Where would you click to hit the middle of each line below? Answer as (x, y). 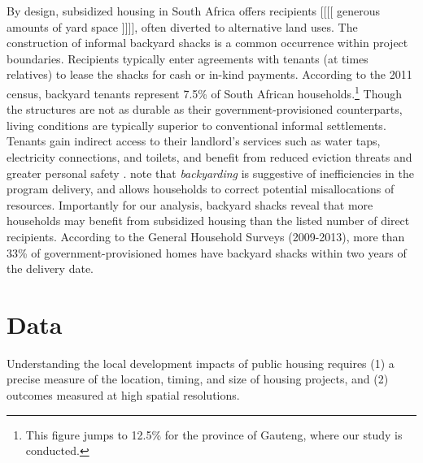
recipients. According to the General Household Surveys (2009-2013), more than (206, 236)
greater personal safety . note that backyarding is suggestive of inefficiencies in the (210, 173)
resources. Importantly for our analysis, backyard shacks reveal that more (190, 204)
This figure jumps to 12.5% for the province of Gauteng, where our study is (214, 434)
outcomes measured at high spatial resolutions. (123, 395)
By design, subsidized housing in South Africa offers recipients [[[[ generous (194, 11)
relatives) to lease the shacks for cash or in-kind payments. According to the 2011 (209, 74)
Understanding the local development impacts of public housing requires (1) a (201, 363)
